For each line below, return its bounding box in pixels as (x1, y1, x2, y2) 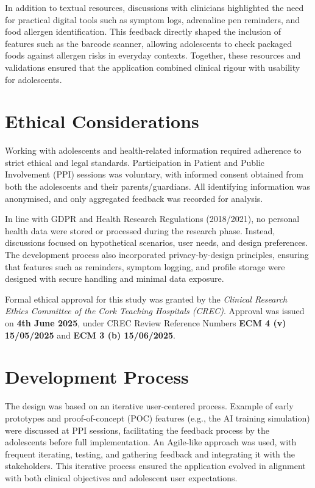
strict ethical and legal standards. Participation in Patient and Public (5, 156, 265, 168)
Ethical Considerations (5, 109, 199, 134)
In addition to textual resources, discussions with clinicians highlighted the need (5, 1, 304, 13)
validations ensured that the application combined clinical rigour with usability (5, 60, 300, 73)
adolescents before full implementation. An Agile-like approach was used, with (5, 436, 297, 448)
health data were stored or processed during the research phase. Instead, (5, 224, 275, 237)
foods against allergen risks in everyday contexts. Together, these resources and (5, 49, 301, 62)
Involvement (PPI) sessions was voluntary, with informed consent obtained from (5, 168, 303, 181)
